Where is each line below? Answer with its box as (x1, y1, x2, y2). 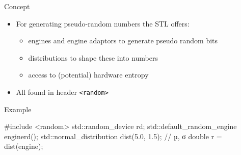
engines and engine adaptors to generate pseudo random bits (28, 35, 218, 46)
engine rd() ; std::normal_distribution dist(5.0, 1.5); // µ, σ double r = (4, 131, 222, 141)
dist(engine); (4, 141, 43, 151)
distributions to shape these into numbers (28, 52, 158, 63)
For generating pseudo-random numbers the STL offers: (16, 18, 190, 29)
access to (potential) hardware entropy (28, 69, 149, 80)
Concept (4, 1, 30, 11)
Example (4, 104, 32, 114)
